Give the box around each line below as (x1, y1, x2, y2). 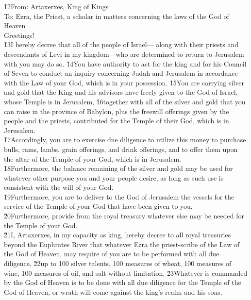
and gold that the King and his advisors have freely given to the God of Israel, (4, 87, 238, 97)
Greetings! (4, 30, 34, 40)
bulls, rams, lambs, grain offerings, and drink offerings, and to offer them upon (4, 144, 238, 154)
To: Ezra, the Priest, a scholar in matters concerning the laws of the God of (4, 11, 229, 21)
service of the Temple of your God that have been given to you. (4, 201, 193, 211)
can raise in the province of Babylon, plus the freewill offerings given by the (4, 106, 229, 116)
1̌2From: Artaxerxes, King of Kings (4, 1, 109, 11)
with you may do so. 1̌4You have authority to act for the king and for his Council (4, 58, 247, 68)
